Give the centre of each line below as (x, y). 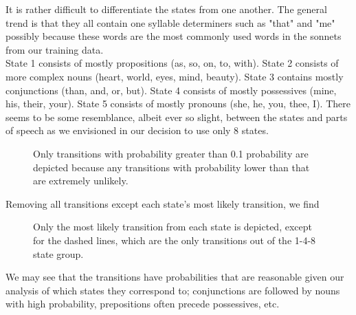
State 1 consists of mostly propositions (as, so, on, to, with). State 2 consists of (172, 63)
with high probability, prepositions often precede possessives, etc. (143, 304)
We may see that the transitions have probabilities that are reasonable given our (175, 277)
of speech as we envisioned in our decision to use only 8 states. (137, 130)
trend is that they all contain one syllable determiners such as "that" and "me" (170, 22)
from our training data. (55, 49)
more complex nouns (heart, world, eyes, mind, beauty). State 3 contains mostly (175, 76)
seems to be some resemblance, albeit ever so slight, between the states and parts (177, 117)
